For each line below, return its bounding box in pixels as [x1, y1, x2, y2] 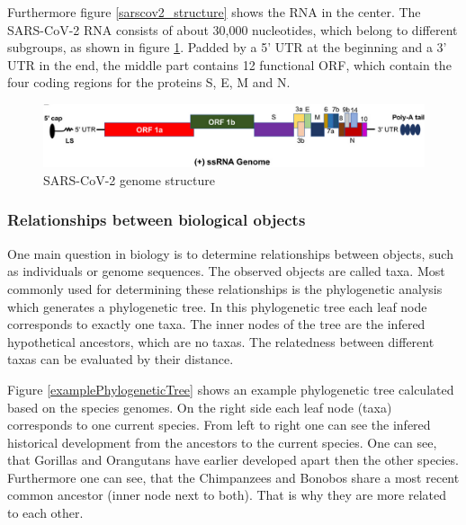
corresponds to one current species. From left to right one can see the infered [7, 415, 431, 434]
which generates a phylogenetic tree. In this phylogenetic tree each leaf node [7, 297, 427, 316]
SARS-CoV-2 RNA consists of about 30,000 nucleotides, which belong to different [7, 20, 458, 39]
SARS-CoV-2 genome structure [43, 170, 215, 189]
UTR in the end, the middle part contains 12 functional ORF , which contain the [7, 55, 452, 74]
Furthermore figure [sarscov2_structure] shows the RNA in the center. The [7, 3, 421, 21]
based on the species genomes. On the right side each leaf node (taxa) [7, 397, 392, 416]
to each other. [7, 503, 84, 522]
